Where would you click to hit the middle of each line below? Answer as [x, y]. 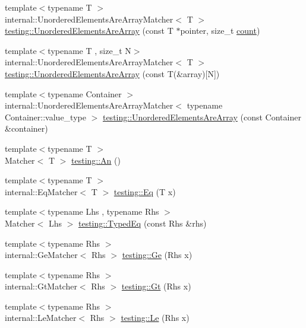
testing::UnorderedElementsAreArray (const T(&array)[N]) [112, 73]
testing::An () [96, 160]
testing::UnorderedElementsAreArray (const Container [202, 117]
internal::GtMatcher [41, 286]
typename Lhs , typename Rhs [103, 211]
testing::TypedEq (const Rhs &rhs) [142, 223]
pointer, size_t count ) [220, 31]
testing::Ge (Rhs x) [157, 255]
